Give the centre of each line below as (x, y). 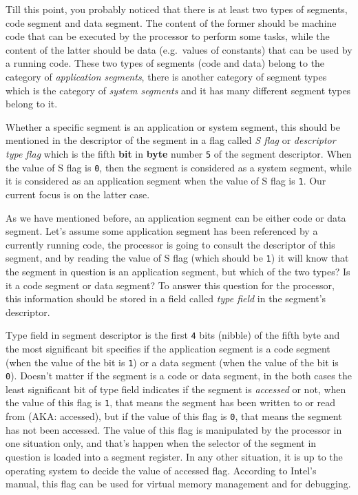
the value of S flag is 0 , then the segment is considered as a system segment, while (179, 167)
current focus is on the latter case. (78, 194)
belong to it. (32, 104)
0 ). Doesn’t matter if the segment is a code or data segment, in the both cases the (179, 376)
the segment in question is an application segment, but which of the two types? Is (178, 271)
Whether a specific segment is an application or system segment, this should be (173, 126)
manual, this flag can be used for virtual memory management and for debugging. (178, 484)
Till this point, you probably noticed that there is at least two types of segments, (177, 9)
